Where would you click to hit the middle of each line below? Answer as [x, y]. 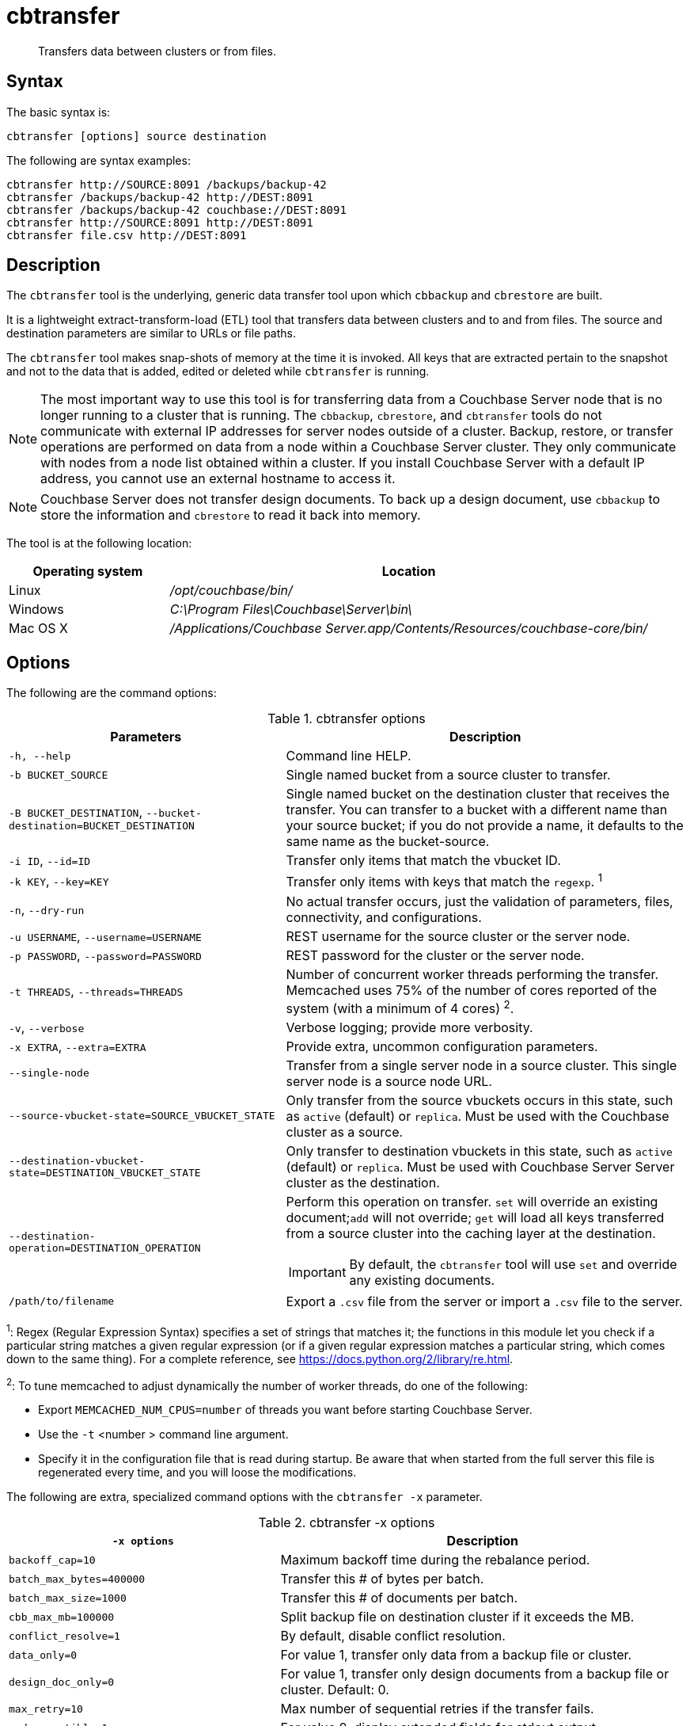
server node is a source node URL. [389, 1081]
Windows [36, 610]
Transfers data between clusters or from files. [157, 51]
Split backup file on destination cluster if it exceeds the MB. [457, 1617]
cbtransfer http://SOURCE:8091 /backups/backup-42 [167, 184]
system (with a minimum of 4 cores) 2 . [400, 1007]
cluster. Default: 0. [335, 1690]
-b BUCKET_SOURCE [59, 775]
